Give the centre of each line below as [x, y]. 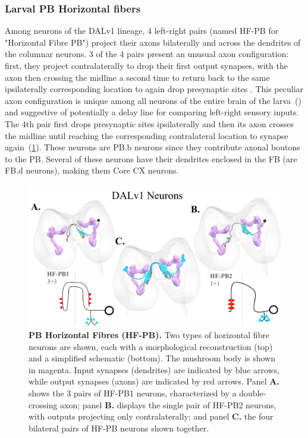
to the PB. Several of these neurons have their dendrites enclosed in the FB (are [151, 158]
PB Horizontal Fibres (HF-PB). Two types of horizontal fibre [149, 335]
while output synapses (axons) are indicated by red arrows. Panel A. [154, 381]
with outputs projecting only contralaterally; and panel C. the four [151, 416]
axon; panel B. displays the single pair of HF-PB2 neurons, [168, 404]
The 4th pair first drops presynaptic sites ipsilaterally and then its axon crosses [149, 123]
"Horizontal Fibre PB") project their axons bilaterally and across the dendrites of [153, 42]
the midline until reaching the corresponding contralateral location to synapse [147, 135]
